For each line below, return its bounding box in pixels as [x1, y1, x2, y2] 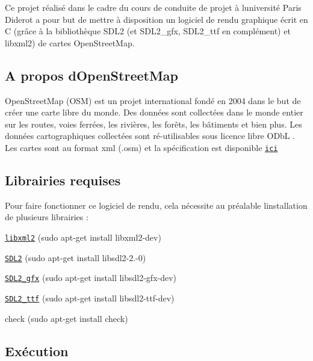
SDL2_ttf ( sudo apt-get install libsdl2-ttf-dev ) [5, 291, 175, 304]
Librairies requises [5, 171, 121, 189]
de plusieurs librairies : [5, 211, 88, 223]
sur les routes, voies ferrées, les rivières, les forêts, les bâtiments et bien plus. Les [5, 117, 302, 130]
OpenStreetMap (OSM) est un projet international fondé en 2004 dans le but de [5, 94, 301, 106]
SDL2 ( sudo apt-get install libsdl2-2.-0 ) [5, 251, 146, 264]
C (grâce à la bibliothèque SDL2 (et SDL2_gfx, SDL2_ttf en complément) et [5, 25, 291, 37]
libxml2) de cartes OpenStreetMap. [5, 36, 135, 49]
